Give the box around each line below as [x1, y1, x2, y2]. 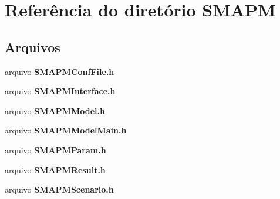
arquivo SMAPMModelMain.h [5, 124, 127, 136]
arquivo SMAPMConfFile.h [5, 65, 114, 77]
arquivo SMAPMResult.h [5, 163, 106, 176]
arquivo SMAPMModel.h [5, 104, 105, 116]
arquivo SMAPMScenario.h [5, 183, 114, 195]
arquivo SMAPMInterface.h [5, 85, 116, 97]
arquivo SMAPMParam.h [5, 143, 106, 156]
